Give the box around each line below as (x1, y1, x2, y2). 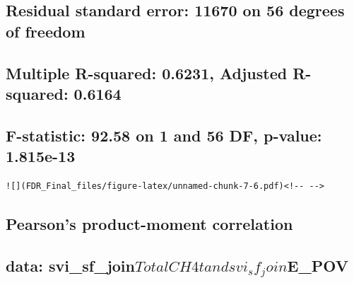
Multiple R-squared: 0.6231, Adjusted (6, 62, 288, 83)
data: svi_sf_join (6, 254, 135, 276)
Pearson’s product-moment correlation (6, 212, 293, 234)
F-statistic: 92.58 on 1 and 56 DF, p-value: (6, 124, 322, 146)
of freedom (6, 20, 85, 42)
